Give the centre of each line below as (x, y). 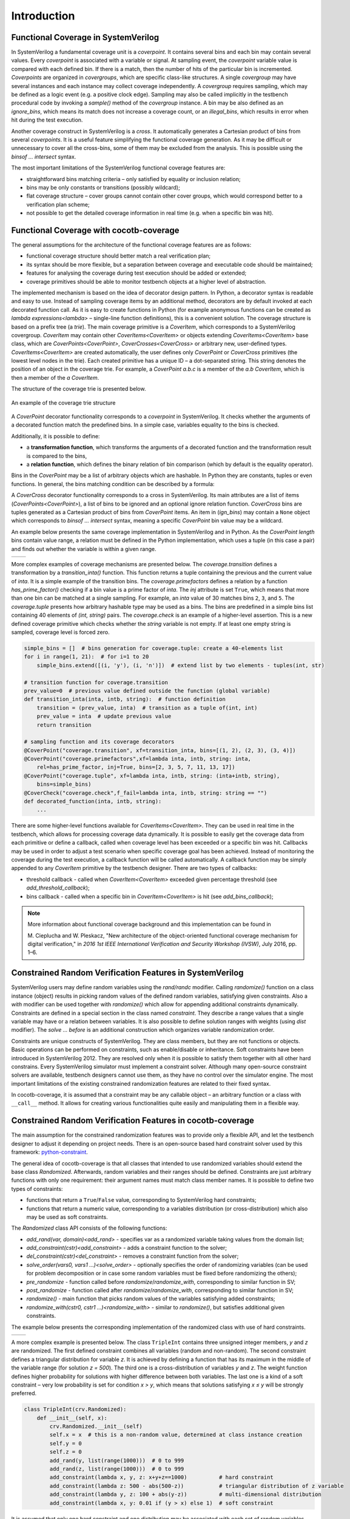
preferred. (24, 1393)
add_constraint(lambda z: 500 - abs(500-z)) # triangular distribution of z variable (197, 1486)
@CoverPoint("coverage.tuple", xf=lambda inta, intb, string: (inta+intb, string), (152, 776)
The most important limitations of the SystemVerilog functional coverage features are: (118, 168)
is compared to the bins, (57, 456)
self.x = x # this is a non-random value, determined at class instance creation (176, 1435)
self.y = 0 (66, 1443)
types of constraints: (37, 1188)
